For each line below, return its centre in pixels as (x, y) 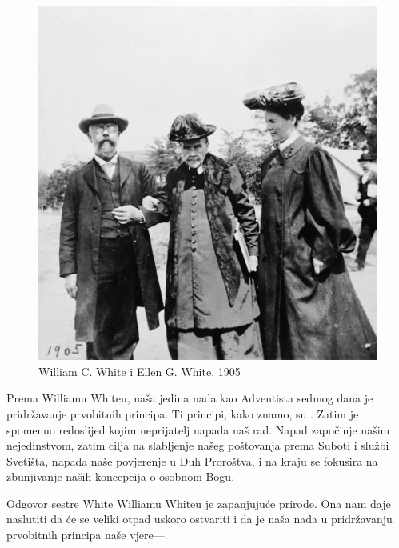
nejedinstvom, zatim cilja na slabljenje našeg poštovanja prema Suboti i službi (198, 445)
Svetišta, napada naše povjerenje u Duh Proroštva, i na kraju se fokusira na (192, 460)
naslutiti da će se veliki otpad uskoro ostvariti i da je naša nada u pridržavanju (199, 519)
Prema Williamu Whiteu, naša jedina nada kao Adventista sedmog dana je (190, 398)
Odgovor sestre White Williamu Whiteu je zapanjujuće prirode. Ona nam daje (199, 503)
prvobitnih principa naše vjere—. (87, 535)
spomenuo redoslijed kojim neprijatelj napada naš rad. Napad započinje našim (198, 429)
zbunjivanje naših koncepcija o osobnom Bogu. (121, 476)
